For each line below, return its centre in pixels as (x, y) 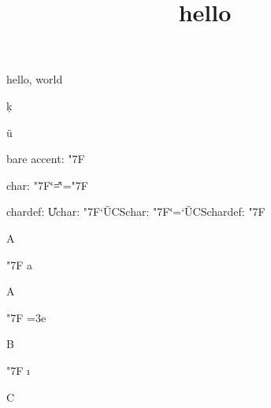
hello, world (35, 79)
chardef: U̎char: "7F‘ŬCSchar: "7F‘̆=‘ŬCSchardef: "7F (136, 211)
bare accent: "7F (46, 159)
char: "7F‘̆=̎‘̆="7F (47, 185)
